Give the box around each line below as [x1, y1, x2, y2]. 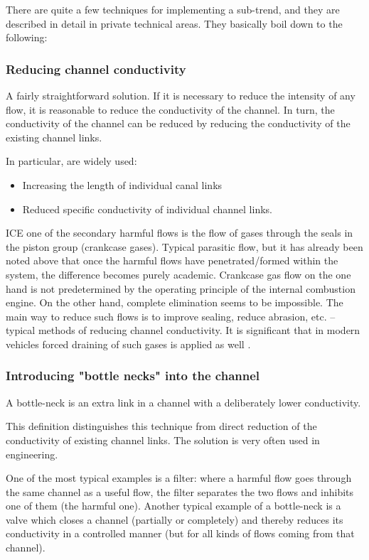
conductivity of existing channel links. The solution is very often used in [6, 432, 320, 447]
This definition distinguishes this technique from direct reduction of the [6, 419, 317, 434]
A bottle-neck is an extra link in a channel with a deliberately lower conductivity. [6, 394, 361, 409]
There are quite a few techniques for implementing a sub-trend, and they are [6, 2, 340, 16]
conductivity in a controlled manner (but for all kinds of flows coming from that [6, 526, 355, 541]
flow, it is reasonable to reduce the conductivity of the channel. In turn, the [6, 102, 335, 117]
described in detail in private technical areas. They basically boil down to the [6, 16, 343, 31]
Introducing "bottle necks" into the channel [6, 367, 260, 384]
